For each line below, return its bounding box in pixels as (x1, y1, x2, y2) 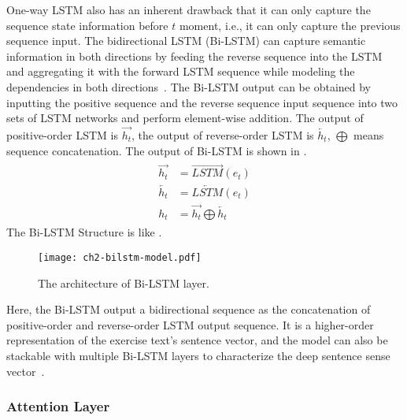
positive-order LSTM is (6, 126, 118, 143)
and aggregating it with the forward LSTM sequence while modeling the (6, 63, 355, 80)
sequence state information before (6, 17, 168, 33)
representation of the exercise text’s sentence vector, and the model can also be (6, 332, 388, 348)
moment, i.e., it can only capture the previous (179, 17, 401, 33)
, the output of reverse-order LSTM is (131, 126, 314, 143)
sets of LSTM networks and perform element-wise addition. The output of (6, 110, 364, 126)
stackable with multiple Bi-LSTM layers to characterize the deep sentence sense (6, 348, 390, 364)
